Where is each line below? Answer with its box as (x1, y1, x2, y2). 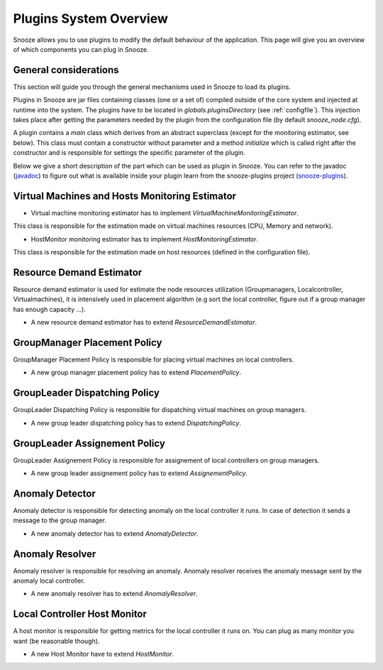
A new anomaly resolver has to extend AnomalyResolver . (30, 590, 198, 598)
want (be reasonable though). (13, 637, 100, 645)
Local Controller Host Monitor (13, 608, 147, 620)
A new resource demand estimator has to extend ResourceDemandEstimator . (30, 318, 257, 327)
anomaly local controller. (13, 576, 85, 585)
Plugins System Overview (13, 11, 168, 26)
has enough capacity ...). (13, 305, 87, 313)
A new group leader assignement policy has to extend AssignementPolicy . (30, 469, 248, 477)
